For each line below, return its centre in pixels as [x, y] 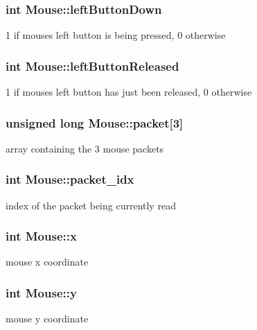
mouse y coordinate [47, 319]
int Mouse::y [41, 292]
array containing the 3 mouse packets [85, 148]
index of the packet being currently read [91, 205]
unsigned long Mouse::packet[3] [95, 122]
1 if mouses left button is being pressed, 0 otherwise [116, 35]
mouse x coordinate [47, 262]
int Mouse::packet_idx [70, 179]
